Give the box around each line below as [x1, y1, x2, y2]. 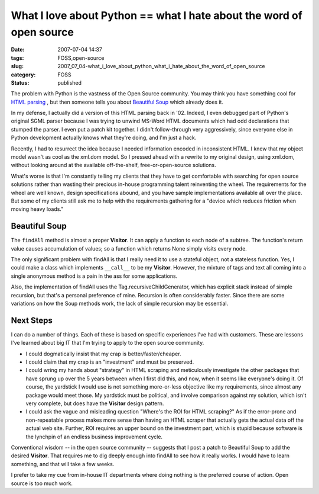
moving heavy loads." [11, 206, 64, 213]
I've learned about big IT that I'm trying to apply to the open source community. [11, 339, 204, 347]
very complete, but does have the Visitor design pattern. [25, 400, 164, 407]
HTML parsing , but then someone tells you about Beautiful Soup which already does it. [11, 98, 224, 105]
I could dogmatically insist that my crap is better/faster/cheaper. [25, 350, 181, 357]
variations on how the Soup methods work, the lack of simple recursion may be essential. [11, 300, 229, 307]
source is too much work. [11, 480, 73, 487]
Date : [11, 46, 25, 53]
